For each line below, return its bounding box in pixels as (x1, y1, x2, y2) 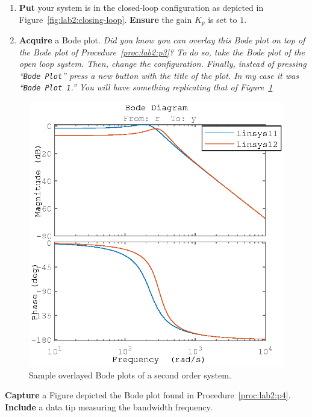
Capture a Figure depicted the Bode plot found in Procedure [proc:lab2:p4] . (5, 389, 291, 401)
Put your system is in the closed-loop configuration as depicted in (19, 1, 264, 13)
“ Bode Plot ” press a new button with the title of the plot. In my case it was (19, 69, 299, 81)
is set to (208, 13, 237, 25)
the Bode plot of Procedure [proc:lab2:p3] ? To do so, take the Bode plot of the (19, 45, 305, 58)
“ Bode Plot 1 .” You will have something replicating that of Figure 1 (19, 81, 273, 93)
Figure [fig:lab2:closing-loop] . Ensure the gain (19, 13, 192, 25)
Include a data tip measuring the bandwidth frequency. (5, 400, 213, 413)
